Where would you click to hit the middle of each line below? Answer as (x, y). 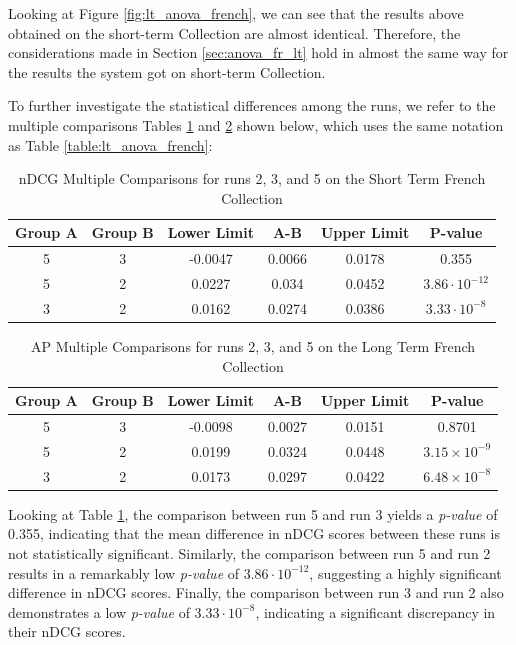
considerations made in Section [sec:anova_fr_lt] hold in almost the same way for (258, 52)
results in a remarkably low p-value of (124, 572)
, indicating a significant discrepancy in (375, 611)
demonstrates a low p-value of (99, 611)
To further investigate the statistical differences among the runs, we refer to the (252, 105)
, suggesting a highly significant (405, 572)
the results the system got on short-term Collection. (167, 71)
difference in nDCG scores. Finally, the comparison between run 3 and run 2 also (256, 592)
